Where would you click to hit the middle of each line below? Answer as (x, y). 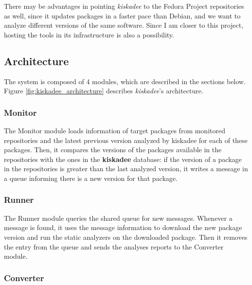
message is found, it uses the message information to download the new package (123, 227)
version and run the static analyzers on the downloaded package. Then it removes (126, 237)
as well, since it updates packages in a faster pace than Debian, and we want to (122, 15)
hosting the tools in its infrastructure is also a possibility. (89, 34)
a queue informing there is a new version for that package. (91, 178)
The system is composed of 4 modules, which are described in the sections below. (125, 81)
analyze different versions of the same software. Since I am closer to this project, (124, 25)
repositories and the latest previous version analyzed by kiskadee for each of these (126, 140)
